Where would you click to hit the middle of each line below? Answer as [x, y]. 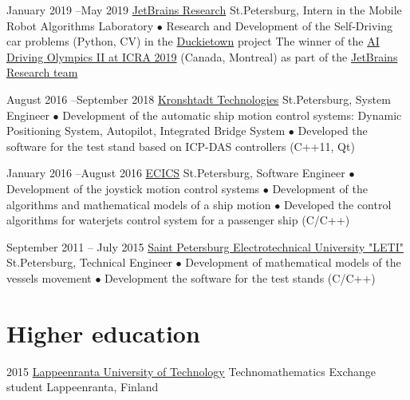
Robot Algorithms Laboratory [80, 25]
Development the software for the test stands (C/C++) [240, 277]
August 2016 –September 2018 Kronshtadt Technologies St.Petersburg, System [199, 99]
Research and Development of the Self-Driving [279, 25]
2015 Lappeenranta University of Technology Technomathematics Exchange [191, 371]
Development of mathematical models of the [293, 262]
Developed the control [337, 204]
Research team [42, 72]
